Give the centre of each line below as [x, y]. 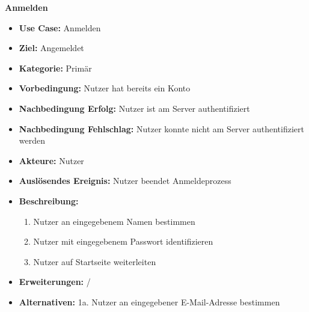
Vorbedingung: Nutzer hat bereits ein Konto [105, 88]
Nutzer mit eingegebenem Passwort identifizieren [123, 241]
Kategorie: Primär [55, 68]
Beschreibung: [49, 200]
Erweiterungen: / [55, 282]
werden [32, 140]
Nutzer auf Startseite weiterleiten [95, 261]
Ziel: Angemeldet [51, 48]
